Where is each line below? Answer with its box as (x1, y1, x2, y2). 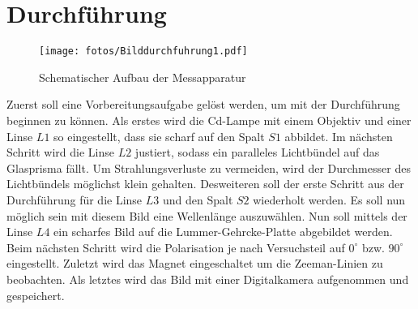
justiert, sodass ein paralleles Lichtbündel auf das (134, 144, 380, 161)
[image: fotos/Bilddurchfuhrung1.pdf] (39, 45, 248, 58)
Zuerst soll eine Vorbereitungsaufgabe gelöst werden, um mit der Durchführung (6, 96, 400, 113)
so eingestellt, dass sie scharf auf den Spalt (53, 127, 265, 144)
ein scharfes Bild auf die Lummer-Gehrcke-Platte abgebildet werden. (53, 223, 393, 240)
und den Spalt (162, 191, 233, 208)
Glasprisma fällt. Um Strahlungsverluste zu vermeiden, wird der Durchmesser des (6, 159, 411, 176)
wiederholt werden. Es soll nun (253, 191, 406, 208)
